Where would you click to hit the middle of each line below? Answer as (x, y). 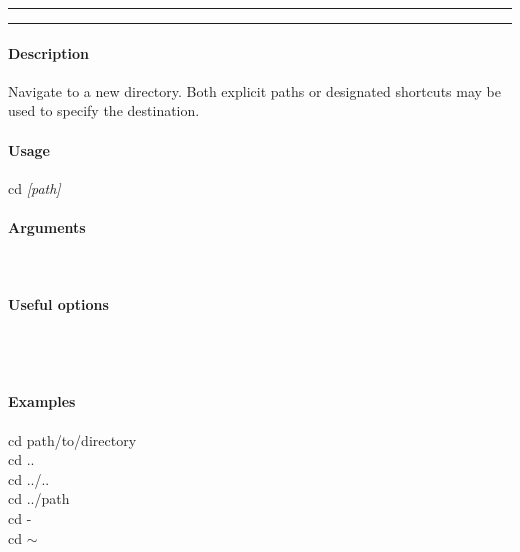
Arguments (47, 226)
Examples (42, 401)
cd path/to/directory (72, 439)
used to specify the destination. (104, 110)
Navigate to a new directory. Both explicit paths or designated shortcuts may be (254, 90)
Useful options (58, 304)
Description (49, 52)
